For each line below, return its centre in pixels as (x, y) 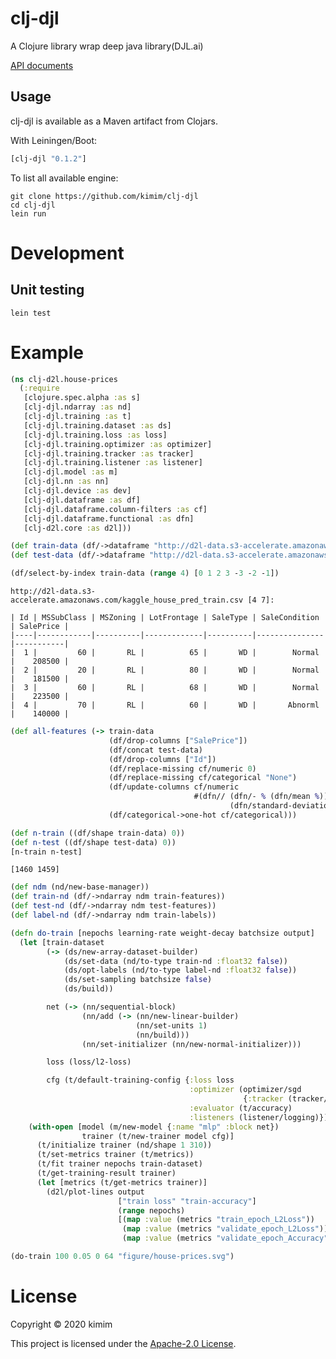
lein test (31, 313)
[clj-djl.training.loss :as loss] (95, 435)
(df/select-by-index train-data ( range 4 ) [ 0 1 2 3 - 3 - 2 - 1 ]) (145, 573)
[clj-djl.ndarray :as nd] (77, 407)
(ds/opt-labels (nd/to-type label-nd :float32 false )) (180, 970)
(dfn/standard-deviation (281, 806)
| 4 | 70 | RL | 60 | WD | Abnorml (165, 705)
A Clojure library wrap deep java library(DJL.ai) (107, 46)
